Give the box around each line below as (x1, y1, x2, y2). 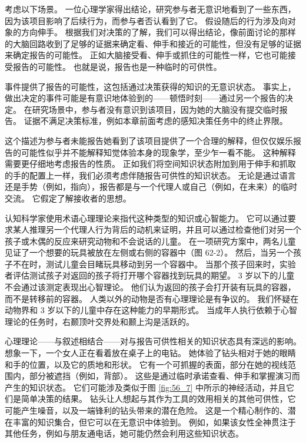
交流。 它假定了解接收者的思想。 (5, 192, 131, 204)
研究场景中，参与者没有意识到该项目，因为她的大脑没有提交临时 (32, 103, 280, 115)
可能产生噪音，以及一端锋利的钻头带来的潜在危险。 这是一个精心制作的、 (5, 404, 288, 416)
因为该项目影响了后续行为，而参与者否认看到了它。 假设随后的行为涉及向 (5, 14, 288, 26)
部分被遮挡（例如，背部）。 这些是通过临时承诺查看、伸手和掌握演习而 (29, 370, 300, 382)
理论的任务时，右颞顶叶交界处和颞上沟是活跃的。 (5, 315, 194, 327)
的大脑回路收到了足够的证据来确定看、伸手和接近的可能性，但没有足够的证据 (5, 37, 301, 49)
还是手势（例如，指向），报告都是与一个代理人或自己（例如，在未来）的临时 (5, 180, 297, 193)
